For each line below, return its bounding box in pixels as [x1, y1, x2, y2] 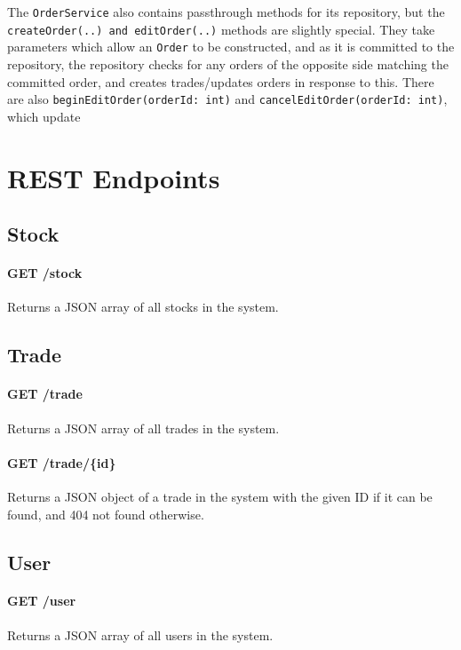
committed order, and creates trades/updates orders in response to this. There [7, 72, 434, 91]
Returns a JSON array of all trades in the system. [7, 418, 280, 437]
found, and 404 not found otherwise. [7, 504, 204, 523]
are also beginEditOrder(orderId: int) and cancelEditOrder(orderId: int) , [7, 90, 448, 108]
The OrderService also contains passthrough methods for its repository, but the [7, 3, 445, 20]
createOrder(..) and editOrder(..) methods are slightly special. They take [7, 20, 435, 38]
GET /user [7, 591, 76, 610]
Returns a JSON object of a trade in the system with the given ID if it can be [7, 487, 433, 505]
